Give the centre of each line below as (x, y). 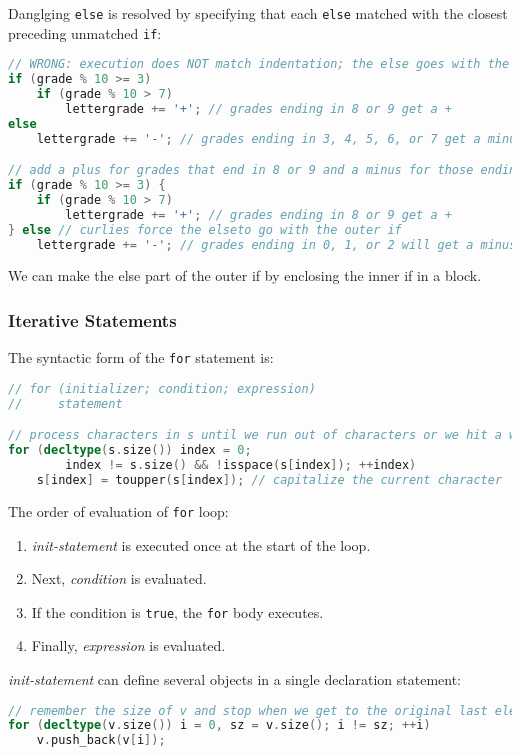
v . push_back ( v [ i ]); (101, 740)
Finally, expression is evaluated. (128, 645)
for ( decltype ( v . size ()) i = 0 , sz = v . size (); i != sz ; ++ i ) (219, 725)
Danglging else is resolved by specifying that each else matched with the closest (258, 13)
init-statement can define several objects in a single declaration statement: (235, 678)
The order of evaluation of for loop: (118, 510)
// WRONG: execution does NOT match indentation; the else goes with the (259, 64)
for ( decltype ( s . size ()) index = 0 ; (130, 450)
